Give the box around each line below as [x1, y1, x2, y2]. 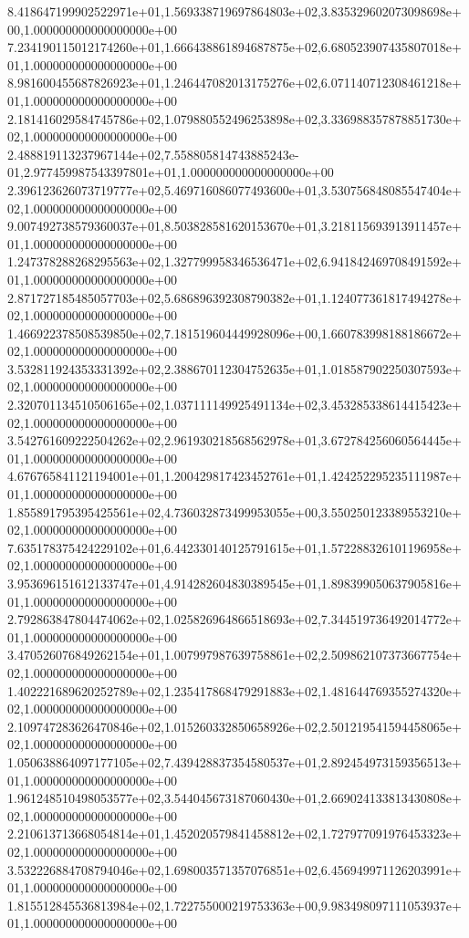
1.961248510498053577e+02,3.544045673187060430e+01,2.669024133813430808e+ [7, 788, 462, 808]
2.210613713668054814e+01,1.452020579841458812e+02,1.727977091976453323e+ [7, 824, 462, 843]
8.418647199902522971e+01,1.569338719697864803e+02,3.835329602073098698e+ [7, 2, 462, 20]
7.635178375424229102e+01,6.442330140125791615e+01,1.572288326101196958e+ [7, 537, 462, 557]
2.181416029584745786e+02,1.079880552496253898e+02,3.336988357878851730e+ [7, 109, 462, 128]
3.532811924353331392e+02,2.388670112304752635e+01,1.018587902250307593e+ [7, 359, 462, 378]
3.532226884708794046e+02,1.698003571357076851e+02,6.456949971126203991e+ [7, 860, 462, 879]
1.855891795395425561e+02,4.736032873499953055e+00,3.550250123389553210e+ [7, 502, 462, 521]
